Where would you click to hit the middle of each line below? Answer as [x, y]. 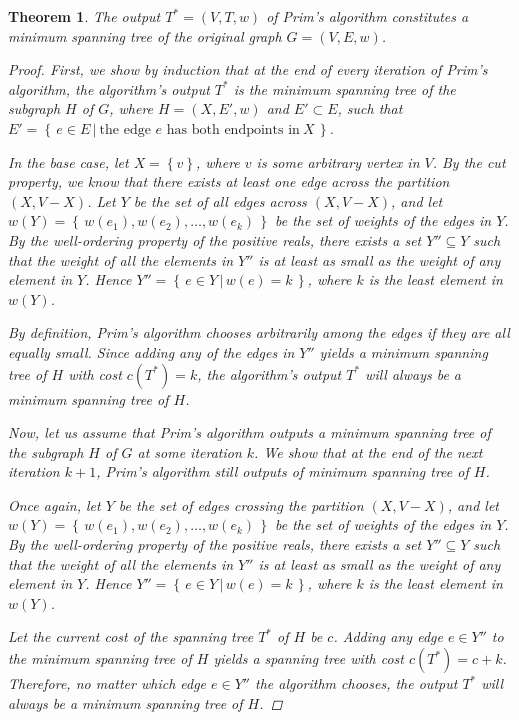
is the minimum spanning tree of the [344, 88]
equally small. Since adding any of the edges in [151, 351]
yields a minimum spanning [403, 351]
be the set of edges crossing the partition [241, 504]
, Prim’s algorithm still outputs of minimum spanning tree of [282, 471]
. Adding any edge [388, 636]
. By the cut [469, 161]
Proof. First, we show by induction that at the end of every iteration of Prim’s [248, 69]
